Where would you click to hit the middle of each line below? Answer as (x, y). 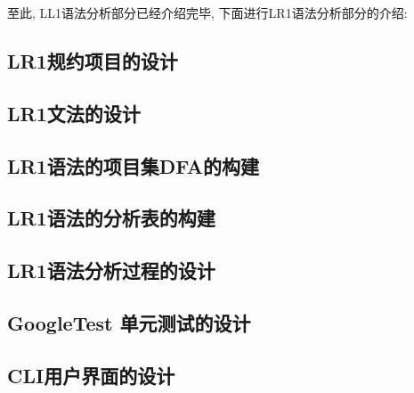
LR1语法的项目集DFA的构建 (134, 165)
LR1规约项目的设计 (93, 60)
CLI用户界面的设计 (91, 375)
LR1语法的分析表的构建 (111, 218)
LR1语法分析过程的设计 (111, 270)
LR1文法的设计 (74, 113)
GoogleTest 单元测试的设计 (129, 322)
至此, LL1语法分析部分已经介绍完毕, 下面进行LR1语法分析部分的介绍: (207, 12)
